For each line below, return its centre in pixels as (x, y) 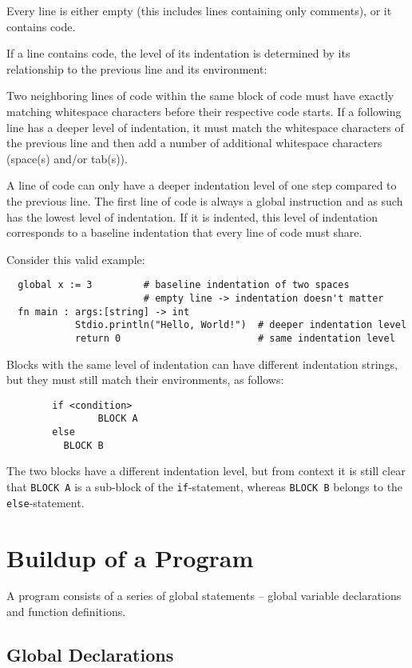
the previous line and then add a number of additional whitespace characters (194, 143)
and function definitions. (66, 612)
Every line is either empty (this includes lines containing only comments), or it (199, 10)
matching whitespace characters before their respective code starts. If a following (204, 111)
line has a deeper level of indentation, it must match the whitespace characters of (205, 127)
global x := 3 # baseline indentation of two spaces (184, 285)
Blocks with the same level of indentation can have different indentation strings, (202, 364)
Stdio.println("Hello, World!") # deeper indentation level (241, 325)
